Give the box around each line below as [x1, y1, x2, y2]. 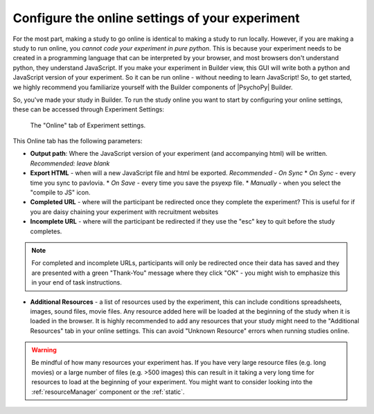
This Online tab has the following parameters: [12, 137, 143, 145]
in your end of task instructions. [31, 278, 123, 287]
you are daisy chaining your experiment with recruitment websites [30, 208, 219, 216]
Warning [31, 346, 57, 354]
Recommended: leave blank [30, 159, 110, 168]
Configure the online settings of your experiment [12, 10, 301, 26]
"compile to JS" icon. [30, 188, 91, 197]
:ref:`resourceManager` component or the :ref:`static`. [31, 388, 185, 396]
